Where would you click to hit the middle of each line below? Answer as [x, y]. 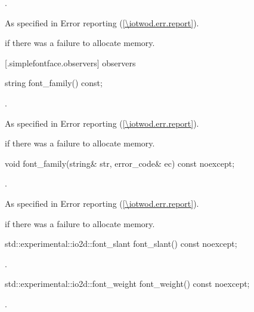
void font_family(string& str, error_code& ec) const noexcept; [120, 163]
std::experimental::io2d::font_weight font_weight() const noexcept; [127, 284]
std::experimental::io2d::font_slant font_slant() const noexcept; [121, 244]
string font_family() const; [54, 83]
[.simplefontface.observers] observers [70, 62]
